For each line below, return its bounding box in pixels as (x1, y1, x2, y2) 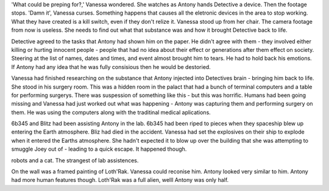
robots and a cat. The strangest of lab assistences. (11, 156, 139, 164)
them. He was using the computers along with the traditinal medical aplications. (11, 109, 211, 116)
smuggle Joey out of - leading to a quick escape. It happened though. (11, 145, 187, 153)
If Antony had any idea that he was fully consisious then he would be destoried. (11, 63, 211, 70)
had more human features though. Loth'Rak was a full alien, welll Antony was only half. (11, 176, 229, 184)
